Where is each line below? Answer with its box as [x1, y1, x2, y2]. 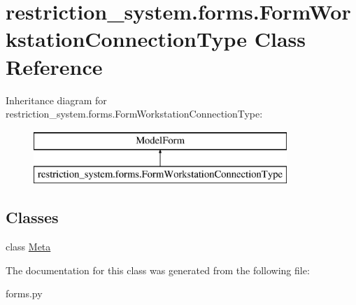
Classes [6, 206, 59, 228]
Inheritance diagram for [6, 92, 107, 107]
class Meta [6, 239, 51, 254]
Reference [6, 52, 103, 80]
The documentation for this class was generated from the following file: [6, 262, 310, 277]
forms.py [6, 286, 43, 301]
